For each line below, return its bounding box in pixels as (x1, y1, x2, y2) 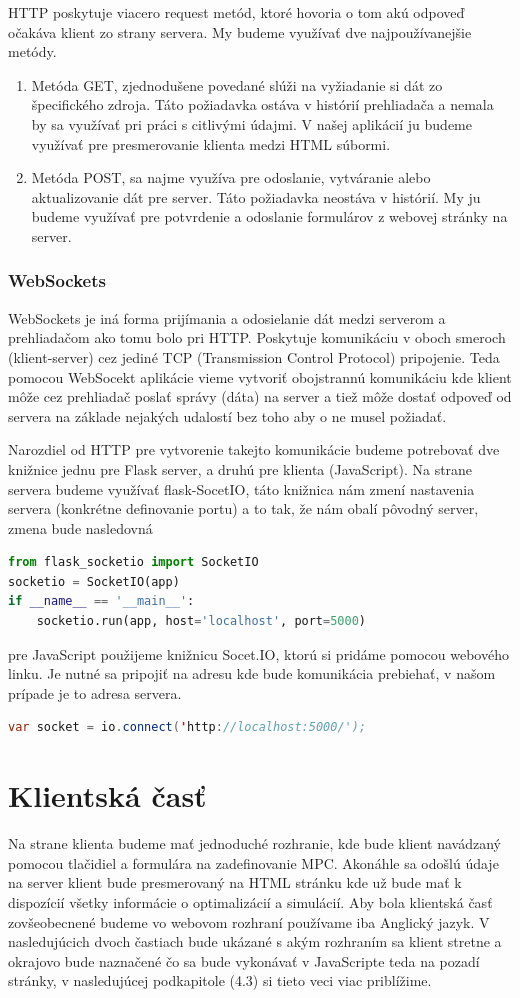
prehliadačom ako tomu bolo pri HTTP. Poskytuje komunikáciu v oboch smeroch (8, 327, 506, 348)
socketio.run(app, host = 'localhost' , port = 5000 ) (36, 614, 366, 629)
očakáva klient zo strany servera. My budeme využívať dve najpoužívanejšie (8, 21, 472, 42)
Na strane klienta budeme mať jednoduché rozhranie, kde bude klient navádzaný (8, 833, 501, 854)
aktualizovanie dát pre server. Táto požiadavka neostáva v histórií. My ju (31, 186, 481, 207)
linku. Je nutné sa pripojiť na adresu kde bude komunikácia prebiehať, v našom (8, 663, 496, 684)
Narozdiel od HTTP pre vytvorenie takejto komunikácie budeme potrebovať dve (8, 439, 500, 460)
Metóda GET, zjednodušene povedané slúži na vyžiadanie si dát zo (31, 74, 443, 95)
